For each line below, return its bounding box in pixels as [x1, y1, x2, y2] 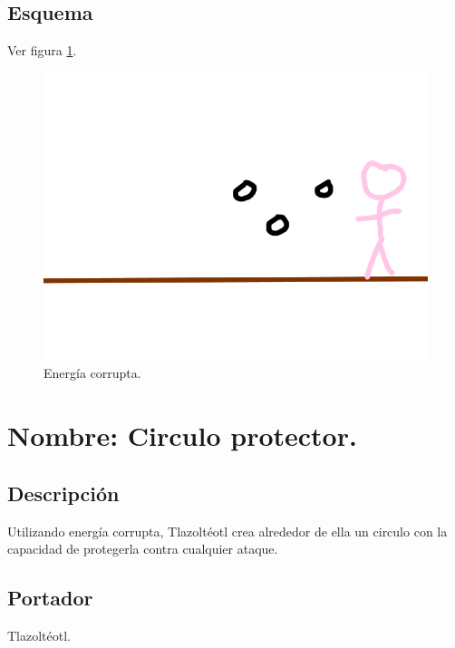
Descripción [7, 479, 120, 507]
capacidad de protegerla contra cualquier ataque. [7, 539, 278, 558]
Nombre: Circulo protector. [7, 417, 357, 454]
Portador [7, 584, 93, 612]
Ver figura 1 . [7, 41, 77, 60]
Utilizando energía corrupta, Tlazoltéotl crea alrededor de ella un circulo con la [7, 521, 448, 540]
